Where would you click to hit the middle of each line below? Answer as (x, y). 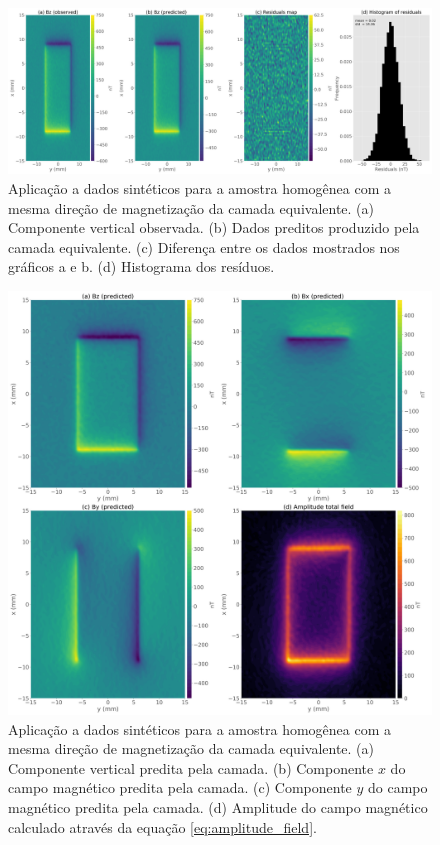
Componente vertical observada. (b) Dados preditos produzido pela (214, 227)
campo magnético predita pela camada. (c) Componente (180, 787)
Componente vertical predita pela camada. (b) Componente (191, 767)
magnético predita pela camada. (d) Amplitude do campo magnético (218, 806)
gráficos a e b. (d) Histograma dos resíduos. (141, 266)
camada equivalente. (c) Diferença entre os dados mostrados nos (204, 246)
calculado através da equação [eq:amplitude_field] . (162, 826)
